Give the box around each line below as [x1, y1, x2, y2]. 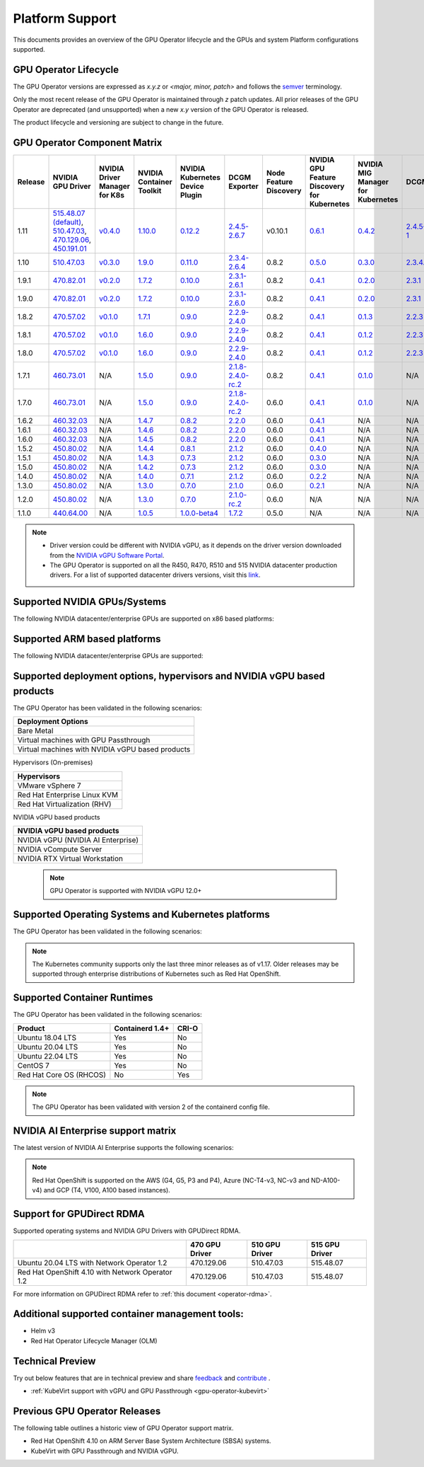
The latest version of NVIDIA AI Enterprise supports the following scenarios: [13, 1144, 234, 1152]
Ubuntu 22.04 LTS [17, 1051, 78, 1061]
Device [180, 181, 204, 191]
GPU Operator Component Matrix [13, 137, 163, 149]
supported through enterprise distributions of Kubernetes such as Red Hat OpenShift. [32, 970, 281, 978]
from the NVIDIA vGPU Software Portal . [49, 551, 165, 559]
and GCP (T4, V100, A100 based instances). [43, 1186, 171, 1195]
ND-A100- [311, 1175, 341, 1185]
